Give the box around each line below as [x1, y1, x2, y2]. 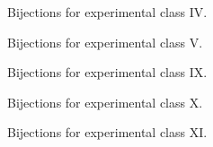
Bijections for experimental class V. [7, 32, 203, 51]
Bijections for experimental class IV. [7, 3, 208, 21]
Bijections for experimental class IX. [7, 63, 208, 82]
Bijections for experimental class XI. [7, 123, 208, 142]
